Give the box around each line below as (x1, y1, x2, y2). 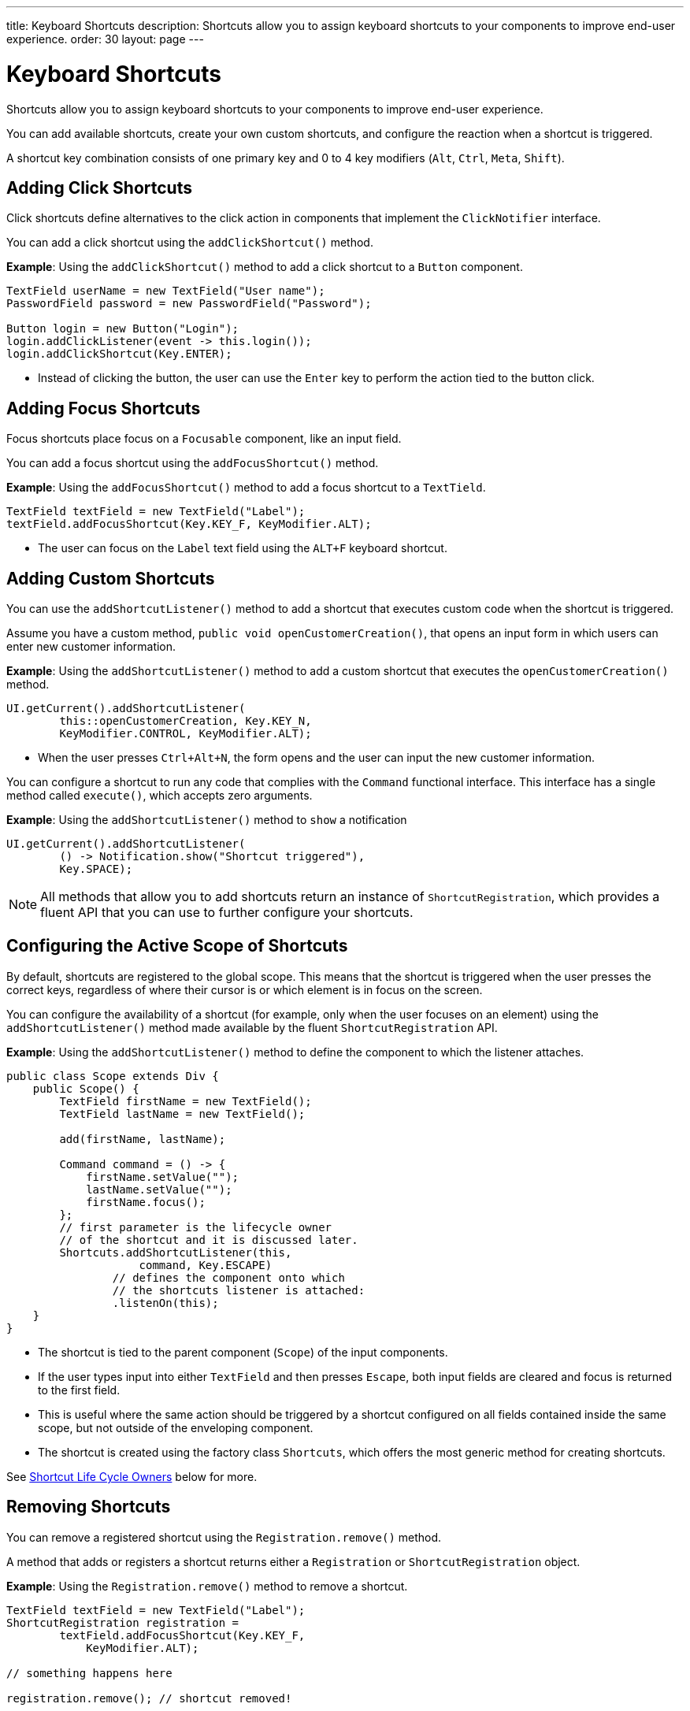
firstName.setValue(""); (86, 1170, 239, 1183)
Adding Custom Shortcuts (6, 568, 215, 588)
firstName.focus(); (86, 1195, 206, 1208)
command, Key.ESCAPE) (139, 1258, 273, 1271)
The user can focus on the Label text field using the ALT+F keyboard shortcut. (38, 541, 447, 555)
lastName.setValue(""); (86, 1182, 232, 1196)
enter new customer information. (6, 640, 176, 654)
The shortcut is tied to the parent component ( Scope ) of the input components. (38, 1345, 448, 1359)
